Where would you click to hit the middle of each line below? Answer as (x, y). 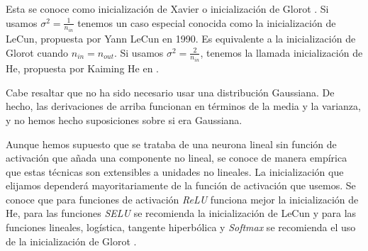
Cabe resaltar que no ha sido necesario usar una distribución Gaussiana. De (170, 92)
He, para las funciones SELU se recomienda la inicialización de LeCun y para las (181, 213)
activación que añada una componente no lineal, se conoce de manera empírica (177, 158)
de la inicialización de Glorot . (71, 241)
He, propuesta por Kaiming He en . (83, 68)
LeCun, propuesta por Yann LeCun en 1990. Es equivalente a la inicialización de (181, 39)
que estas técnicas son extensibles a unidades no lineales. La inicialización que (175, 171)
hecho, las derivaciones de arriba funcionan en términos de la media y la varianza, (183, 106)
